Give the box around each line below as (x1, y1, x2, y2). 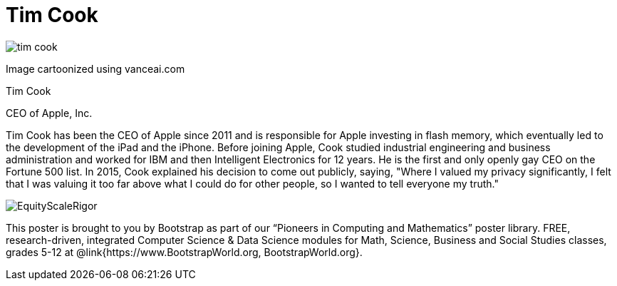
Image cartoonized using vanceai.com (6, 62, 185, 75)
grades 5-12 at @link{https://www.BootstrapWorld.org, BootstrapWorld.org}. (6, 245, 363, 258)
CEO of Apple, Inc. (6, 106, 93, 119)
